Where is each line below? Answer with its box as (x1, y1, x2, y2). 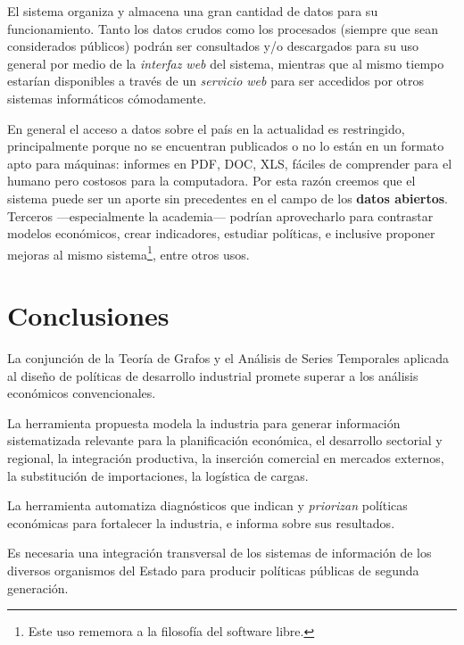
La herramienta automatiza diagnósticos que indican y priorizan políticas (7, 496, 408, 515)
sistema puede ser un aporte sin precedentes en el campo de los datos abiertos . (7, 188, 448, 207)
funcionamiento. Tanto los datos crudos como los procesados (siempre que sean (7, 19, 438, 37)
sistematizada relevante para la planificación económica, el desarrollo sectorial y (7, 431, 443, 450)
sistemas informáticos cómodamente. (7, 88, 207, 107)
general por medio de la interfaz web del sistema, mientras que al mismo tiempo (7, 54, 444, 72)
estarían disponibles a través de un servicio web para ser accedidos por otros (7, 71, 425, 90)
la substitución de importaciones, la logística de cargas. (7, 466, 309, 484)
